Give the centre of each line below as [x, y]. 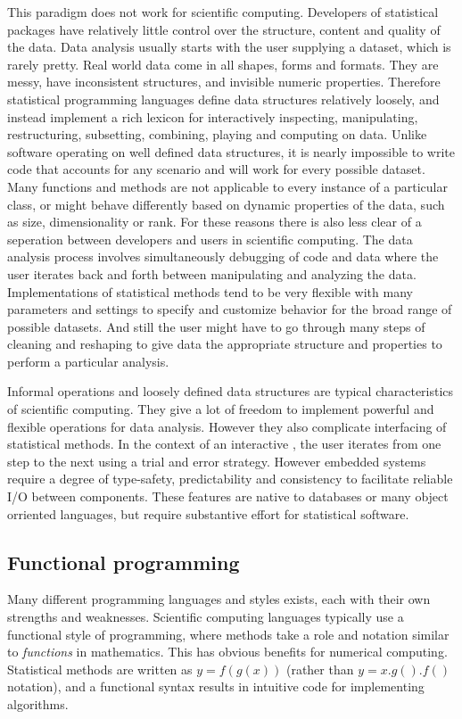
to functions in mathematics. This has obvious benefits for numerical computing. [227, 652]
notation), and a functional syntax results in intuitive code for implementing [216, 686]
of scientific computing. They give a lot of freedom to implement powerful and [221, 409]
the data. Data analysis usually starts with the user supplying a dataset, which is [229, 47]
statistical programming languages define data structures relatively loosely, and [223, 99]
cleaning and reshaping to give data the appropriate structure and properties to [225, 344]
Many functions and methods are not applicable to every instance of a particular [227, 186]
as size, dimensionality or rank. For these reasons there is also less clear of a [214, 222]
